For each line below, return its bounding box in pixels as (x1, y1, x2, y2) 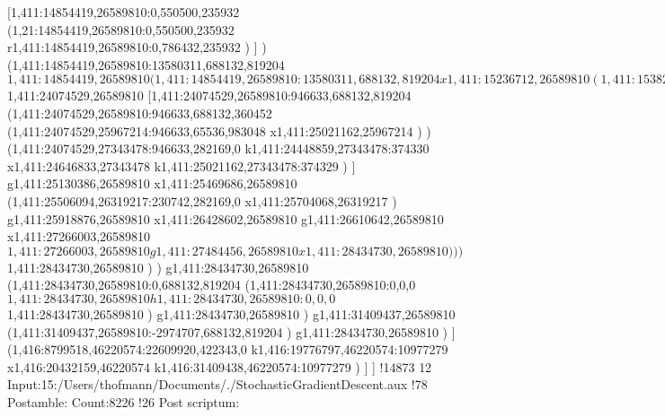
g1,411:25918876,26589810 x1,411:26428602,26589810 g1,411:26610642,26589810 (7, 209, 444, 228)
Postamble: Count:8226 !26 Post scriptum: (7, 392, 240, 411)
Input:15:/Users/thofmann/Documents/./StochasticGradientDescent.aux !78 (7, 375, 428, 394)
